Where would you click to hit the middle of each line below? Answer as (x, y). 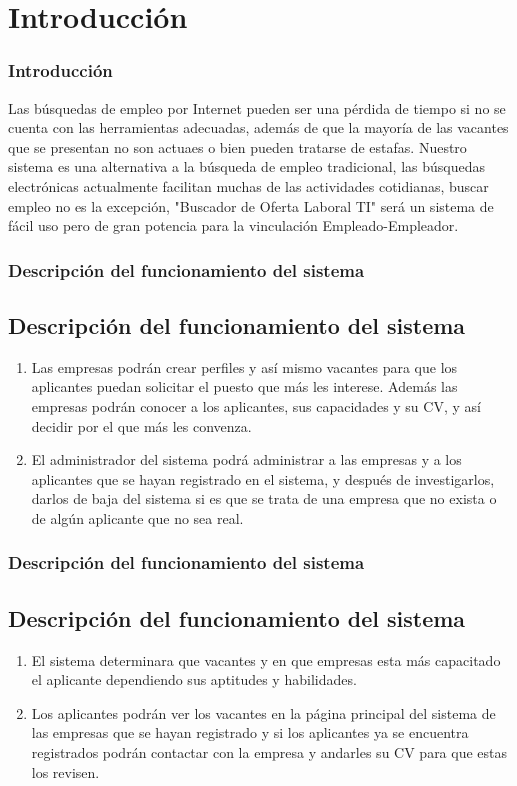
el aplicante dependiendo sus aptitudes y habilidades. (194, 679)
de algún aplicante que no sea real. (137, 517)
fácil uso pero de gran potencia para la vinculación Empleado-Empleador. (233, 225)
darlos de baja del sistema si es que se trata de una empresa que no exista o (264, 498)
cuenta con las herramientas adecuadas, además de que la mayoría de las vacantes (258, 127)
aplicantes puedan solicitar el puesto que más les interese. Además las (244, 386)
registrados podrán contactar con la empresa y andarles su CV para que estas (269, 751)
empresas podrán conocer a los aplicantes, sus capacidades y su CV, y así (256, 405)
